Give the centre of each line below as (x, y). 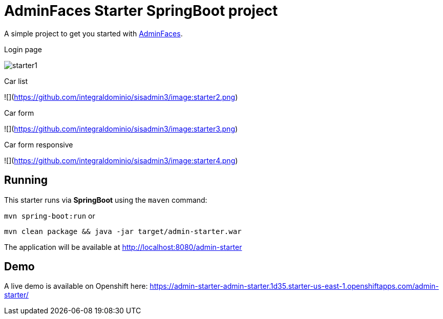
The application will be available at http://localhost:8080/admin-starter (123, 247)
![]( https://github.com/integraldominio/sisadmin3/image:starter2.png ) (121, 97)
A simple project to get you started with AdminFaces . (93, 33)
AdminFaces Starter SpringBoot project (141, 11)
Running (26, 180)
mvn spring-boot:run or (50, 216)
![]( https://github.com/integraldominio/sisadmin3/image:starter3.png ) (121, 129)
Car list (16, 81)
